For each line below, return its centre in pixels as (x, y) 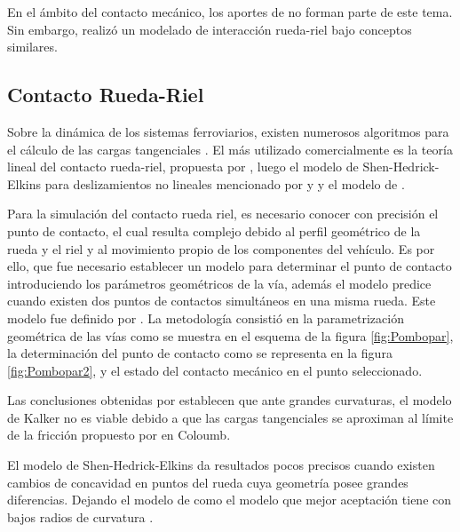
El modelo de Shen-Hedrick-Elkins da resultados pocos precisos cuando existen (221, 465)
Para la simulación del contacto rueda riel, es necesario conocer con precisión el (223, 214)
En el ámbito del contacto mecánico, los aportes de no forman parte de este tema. (230, 12)
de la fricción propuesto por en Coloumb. (119, 435)
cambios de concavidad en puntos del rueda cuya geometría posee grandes (208, 482)
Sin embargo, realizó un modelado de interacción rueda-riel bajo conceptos (210, 29)
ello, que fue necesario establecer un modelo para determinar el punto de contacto (230, 266)
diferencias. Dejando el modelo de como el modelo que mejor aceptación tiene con (230, 500)
